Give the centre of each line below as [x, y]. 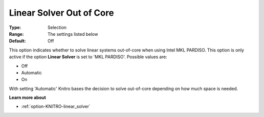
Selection [57, 27]
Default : [18, 41]
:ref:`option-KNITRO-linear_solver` [56, 106]
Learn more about [28, 97]
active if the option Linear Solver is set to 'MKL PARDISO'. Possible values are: [88, 57]
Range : [16, 34]
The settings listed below [73, 34]
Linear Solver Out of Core [62, 13]
